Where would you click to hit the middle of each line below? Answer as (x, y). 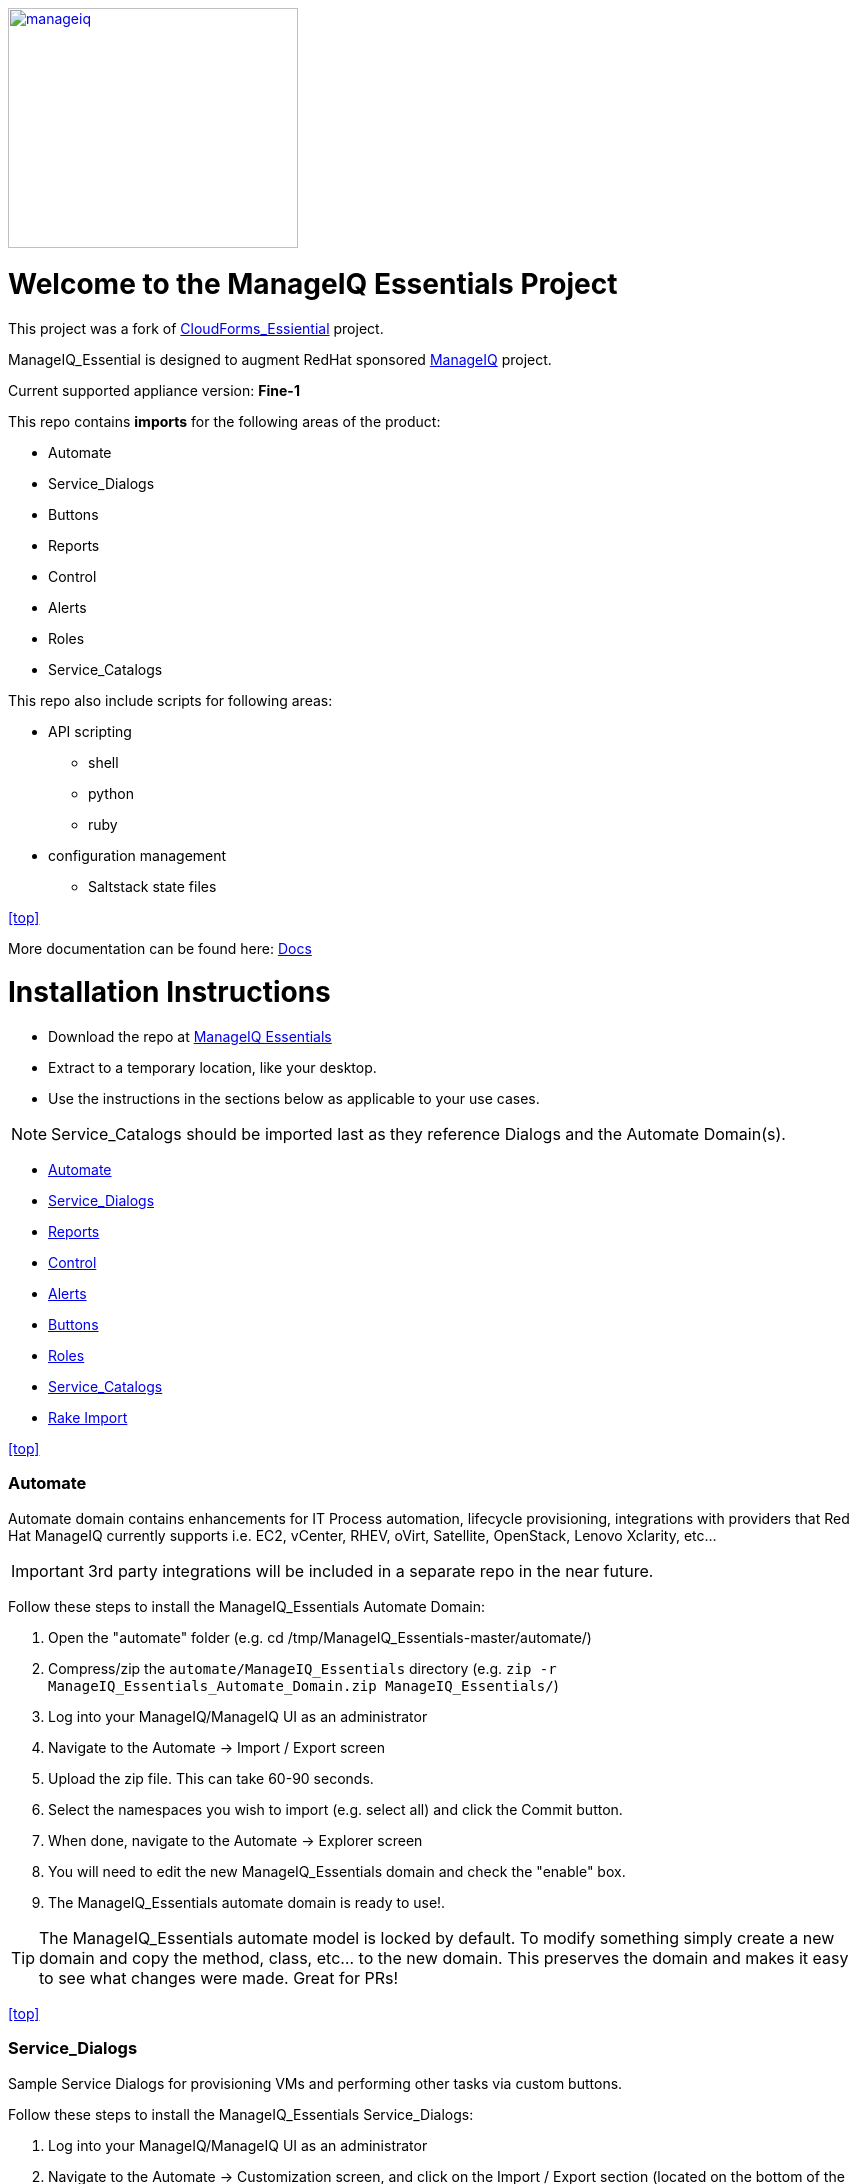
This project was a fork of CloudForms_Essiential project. (196, 328)
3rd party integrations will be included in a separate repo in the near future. (370, 1570)
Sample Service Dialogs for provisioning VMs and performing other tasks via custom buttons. (315, 2083)
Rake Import (88, 1417)
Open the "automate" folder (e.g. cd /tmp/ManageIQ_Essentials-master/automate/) (320, 1637)
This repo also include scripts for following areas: (170, 700)
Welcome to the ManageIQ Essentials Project (313, 283)
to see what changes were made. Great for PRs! (219, 1977)
